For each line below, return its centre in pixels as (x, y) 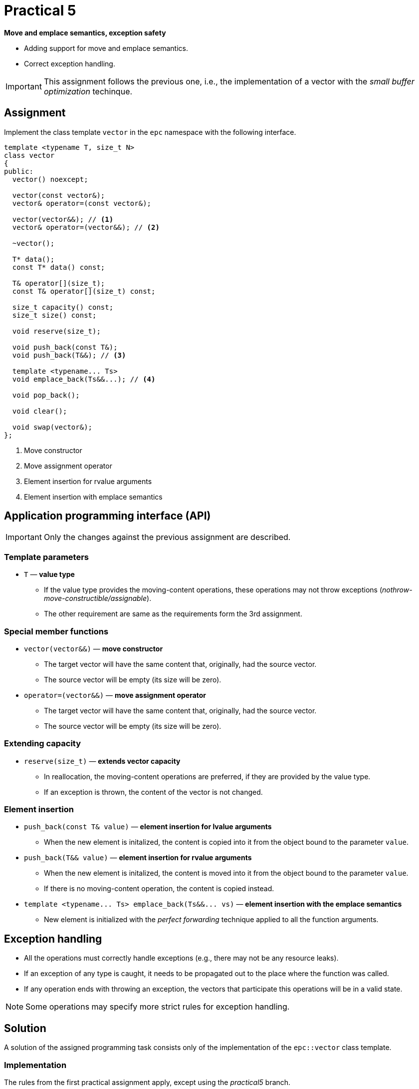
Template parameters (46, 557)
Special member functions (56, 631)
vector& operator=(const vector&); (82, 203)
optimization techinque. (88, 91)
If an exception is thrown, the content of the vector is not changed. (153, 792)
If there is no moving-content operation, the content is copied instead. (159, 889)
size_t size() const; (54, 315)
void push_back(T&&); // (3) (69, 355)
